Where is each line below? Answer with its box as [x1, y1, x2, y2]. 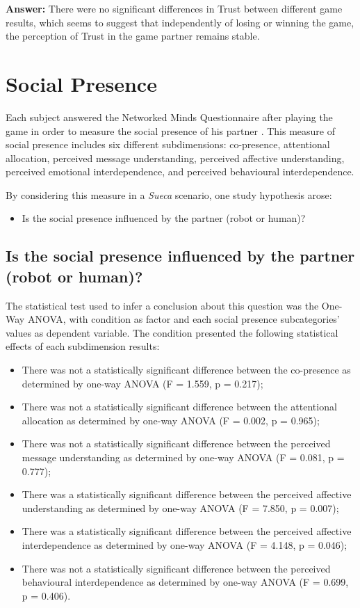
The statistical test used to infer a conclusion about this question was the [6, 298, 319, 312]
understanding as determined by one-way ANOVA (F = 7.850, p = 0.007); [22, 500, 339, 515]
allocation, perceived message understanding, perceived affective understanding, [6, 150, 345, 165]
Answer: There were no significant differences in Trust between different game [6, 1, 343, 15]
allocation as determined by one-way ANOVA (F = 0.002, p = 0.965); [22, 413, 320, 427]
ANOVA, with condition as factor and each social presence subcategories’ [27, 312, 340, 326]
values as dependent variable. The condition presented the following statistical [6, 325, 338, 339]
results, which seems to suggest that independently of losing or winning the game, [6, 15, 354, 29]
